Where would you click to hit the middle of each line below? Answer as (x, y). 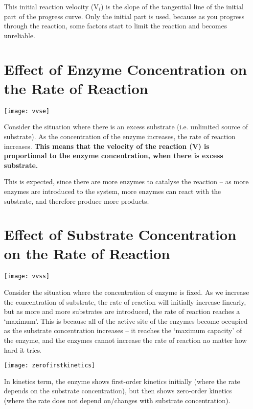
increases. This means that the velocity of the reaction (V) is (107, 146)
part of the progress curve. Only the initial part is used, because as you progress (124, 16)
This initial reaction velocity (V (51, 6)
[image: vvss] (27, 277)
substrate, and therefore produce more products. (77, 201)
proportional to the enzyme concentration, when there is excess (114, 156)
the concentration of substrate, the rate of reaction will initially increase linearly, (125, 301)
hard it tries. (23, 349)
